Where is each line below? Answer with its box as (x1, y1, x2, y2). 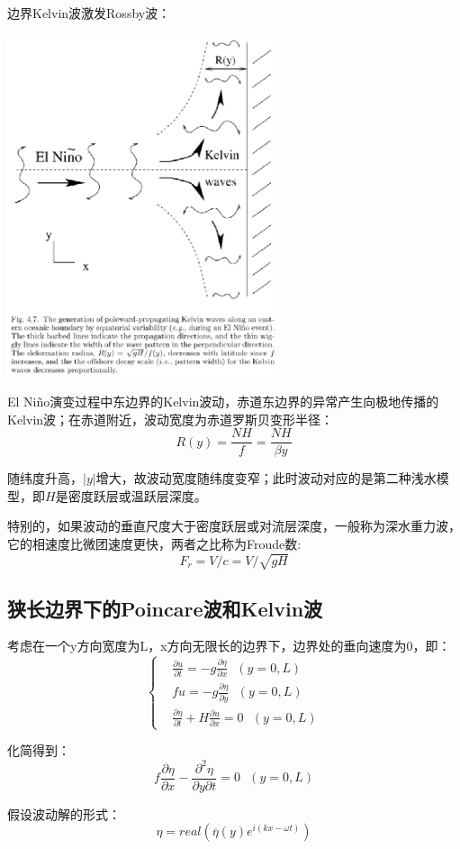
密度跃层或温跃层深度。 (68, 486, 207, 505)
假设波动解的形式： (7, 804, 121, 823)
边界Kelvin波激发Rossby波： (7, 4, 171, 22)
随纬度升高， (7, 469, 83, 488)
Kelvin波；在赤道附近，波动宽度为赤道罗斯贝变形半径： (7, 409, 334, 428)
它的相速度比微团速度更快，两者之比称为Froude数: (7, 534, 302, 553)
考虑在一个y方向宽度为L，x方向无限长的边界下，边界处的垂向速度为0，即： (7, 636, 451, 655)
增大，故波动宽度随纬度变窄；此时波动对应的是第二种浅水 (95, 469, 437, 488)
